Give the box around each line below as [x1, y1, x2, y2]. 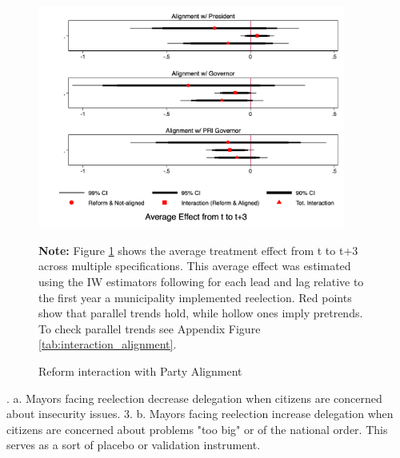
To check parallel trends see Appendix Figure [38, 320, 261, 337]
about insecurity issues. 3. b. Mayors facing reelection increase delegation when [6, 405, 394, 422]
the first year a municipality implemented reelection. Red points [38, 289, 352, 305]
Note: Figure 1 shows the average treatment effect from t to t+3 [38, 241, 358, 258]
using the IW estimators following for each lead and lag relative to [38, 273, 364, 290]
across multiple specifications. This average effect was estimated [38, 257, 351, 274]
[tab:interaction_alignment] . [38, 336, 177, 352]
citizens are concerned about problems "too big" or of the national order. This [6, 420, 388, 437]
